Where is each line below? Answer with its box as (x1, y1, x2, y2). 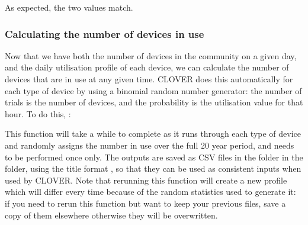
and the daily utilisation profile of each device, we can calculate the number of (5, 61, 289, 73)
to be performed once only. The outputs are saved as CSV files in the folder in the (5, 150, 303, 163)
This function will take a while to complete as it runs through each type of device (5, 127, 301, 140)
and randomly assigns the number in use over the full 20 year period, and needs (5, 139, 294, 151)
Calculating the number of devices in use (5, 26, 204, 41)
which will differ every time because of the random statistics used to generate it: (5, 185, 296, 198)
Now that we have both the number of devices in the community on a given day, (5, 49, 297, 62)
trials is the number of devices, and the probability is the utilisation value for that (5, 96, 303, 108)
